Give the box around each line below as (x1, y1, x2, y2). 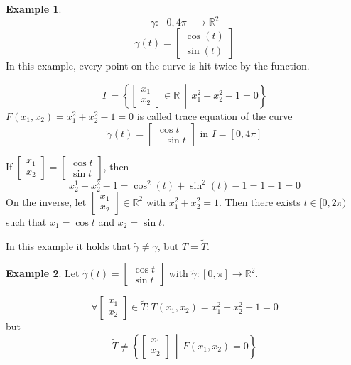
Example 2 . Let (6, 266, 80, 280)
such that (6, 214, 47, 229)
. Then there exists (218, 194, 301, 209)
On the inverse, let (6, 194, 87, 209)
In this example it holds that (6, 238, 131, 253)
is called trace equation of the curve (136, 108, 293, 123)
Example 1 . (6, 1, 62, 16)
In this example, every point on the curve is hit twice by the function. (6, 58, 310, 73)
